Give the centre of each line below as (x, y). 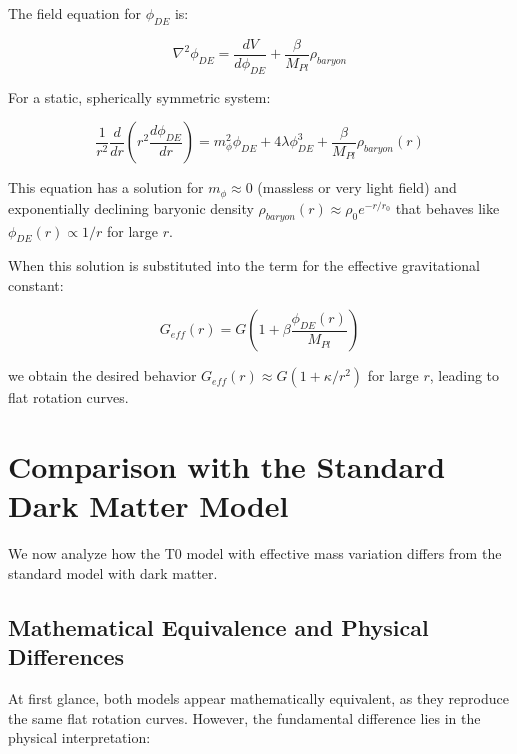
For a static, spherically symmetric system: (139, 96)
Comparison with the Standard (227, 466)
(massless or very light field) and (357, 187)
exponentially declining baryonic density (131, 207)
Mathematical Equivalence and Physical (218, 626)
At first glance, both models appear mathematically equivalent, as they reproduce (258, 698)
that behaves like (447, 207)
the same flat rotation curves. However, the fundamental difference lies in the (244, 717)
